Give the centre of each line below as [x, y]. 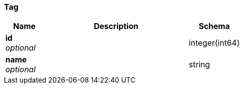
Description [116, 26]
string [199, 65]
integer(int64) [214, 43]
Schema [214, 26]
